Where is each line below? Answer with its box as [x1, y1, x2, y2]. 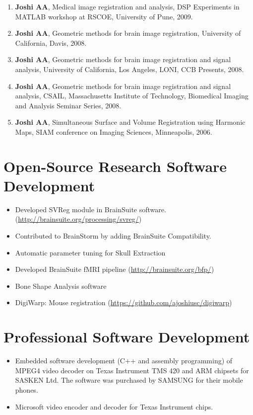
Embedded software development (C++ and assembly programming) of [15, 355, 233, 366]
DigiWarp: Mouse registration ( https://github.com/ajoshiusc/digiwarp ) [15, 297, 232, 308]
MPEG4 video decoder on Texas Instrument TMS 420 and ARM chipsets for [15, 365, 249, 375]
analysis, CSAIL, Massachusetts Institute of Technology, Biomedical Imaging [15, 90, 249, 101]
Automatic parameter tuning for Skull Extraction [15, 247, 166, 257]
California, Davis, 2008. [15, 37, 87, 48]
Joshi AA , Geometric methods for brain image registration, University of [15, 28, 241, 38]
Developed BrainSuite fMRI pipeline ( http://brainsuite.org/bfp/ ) [15, 264, 214, 274]
